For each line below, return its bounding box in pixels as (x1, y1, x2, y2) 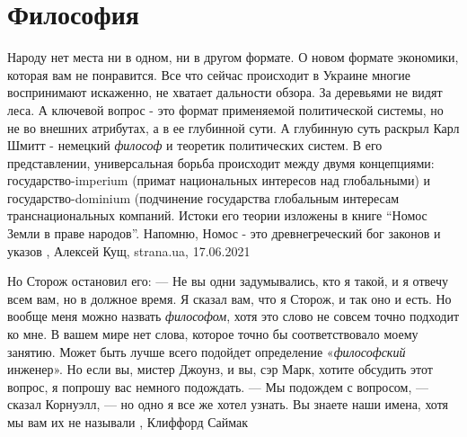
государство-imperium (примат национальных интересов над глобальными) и (7, 171, 431, 190)
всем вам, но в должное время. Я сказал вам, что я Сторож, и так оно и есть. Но (7, 289, 452, 308)
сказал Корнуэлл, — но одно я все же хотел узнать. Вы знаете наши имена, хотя (7, 395, 449, 414)
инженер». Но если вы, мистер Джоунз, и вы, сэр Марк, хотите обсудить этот (7, 360, 433, 379)
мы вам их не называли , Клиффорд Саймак (7, 413, 249, 431)
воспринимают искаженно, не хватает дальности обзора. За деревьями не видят (7, 83, 443, 102)
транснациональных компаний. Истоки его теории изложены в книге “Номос (7, 206, 427, 225)
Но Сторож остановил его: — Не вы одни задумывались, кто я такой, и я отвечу (7, 272, 448, 290)
